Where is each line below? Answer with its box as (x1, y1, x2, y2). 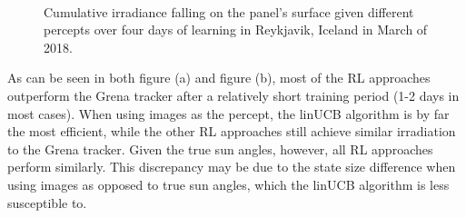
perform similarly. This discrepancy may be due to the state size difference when (7, 157, 456, 176)
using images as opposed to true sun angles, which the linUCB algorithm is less (7, 174, 450, 193)
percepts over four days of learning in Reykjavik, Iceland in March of (44, 20, 428, 39)
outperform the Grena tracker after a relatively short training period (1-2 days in (7, 85, 460, 104)
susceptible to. (7, 193, 87, 212)
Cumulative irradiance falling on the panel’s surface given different (44, 2, 414, 21)
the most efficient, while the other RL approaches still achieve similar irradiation (7, 122, 456, 141)
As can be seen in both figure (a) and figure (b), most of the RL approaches (7, 68, 431, 87)
